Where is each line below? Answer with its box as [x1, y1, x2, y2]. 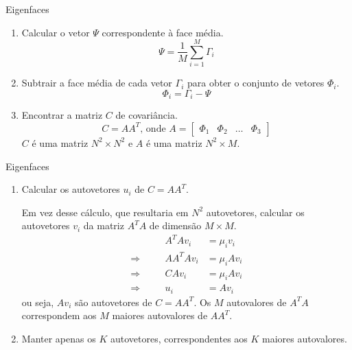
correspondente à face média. [102, 25, 224, 39]
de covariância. [115, 108, 178, 122]
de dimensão [149, 218, 202, 233]
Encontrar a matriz [21, 108, 103, 122]
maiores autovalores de [112, 308, 208, 323]
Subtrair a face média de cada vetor [21, 75, 172, 90]
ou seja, [21, 294, 54, 309]
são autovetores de [74, 294, 152, 309]
